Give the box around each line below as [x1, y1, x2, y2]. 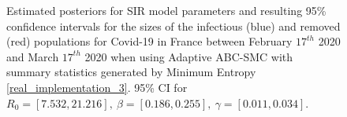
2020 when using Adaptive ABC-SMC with [84, 48, 293, 64]
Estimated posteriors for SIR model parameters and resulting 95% [6, 2, 326, 18]
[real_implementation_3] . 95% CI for [6, 79, 188, 95]
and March [6, 48, 59, 64]
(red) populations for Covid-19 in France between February [6, 33, 293, 49]
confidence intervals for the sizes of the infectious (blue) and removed [6, 17, 341, 34]
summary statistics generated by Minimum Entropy [6, 64, 256, 80]
